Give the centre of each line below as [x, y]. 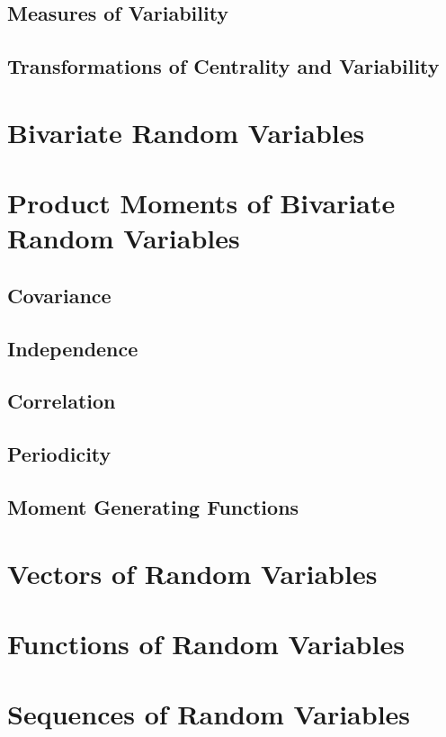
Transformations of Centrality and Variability [223, 66]
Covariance [59, 295]
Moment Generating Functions [153, 507]
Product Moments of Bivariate [201, 203]
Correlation [62, 401]
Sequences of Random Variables [209, 714]
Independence [73, 348]
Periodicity [59, 454]
